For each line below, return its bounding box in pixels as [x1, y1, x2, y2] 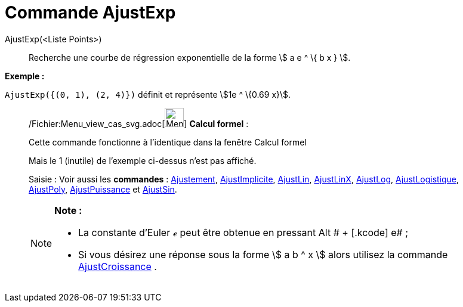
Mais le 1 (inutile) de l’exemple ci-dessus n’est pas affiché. [29, 155, 257, 166]
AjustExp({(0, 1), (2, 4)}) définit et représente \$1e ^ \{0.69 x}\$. [5, 89, 291, 100]
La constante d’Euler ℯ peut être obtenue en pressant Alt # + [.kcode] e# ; [78, 226, 409, 238]
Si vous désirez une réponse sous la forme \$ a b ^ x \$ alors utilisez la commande [78, 248, 448, 261]
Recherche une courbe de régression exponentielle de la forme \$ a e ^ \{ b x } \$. [29, 52, 351, 63]
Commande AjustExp [5, 2, 176, 23]
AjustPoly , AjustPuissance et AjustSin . [29, 184, 177, 194]
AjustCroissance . [78, 260, 157, 272]
